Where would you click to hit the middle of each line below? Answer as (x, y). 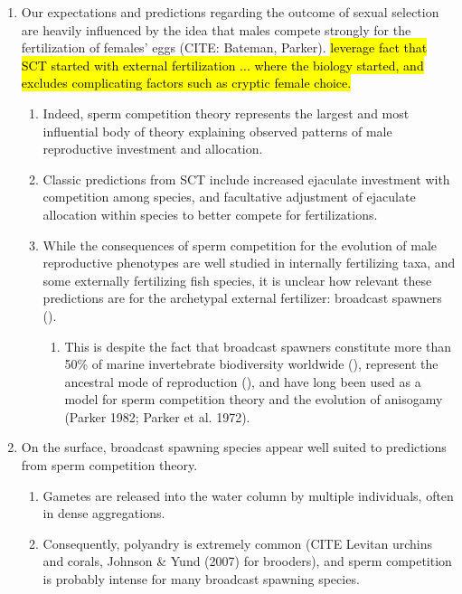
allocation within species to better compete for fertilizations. (210, 214)
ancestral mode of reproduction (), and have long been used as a (243, 381)
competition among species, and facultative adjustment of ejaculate (229, 197)
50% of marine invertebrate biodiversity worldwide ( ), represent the (251, 364)
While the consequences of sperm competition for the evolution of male (240, 245)
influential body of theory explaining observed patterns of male (217, 131)
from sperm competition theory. (109, 465)
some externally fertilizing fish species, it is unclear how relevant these (237, 280)
